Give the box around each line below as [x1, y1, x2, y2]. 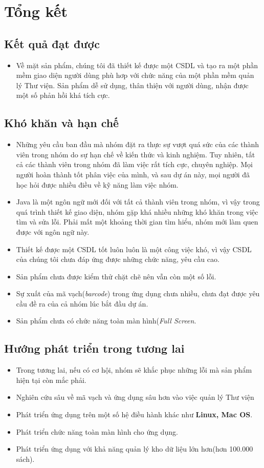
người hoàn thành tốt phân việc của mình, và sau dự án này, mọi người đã [16, 169, 250, 179]
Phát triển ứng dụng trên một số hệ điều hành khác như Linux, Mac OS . [16, 409, 253, 420]
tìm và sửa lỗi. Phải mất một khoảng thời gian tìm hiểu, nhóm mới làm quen [16, 216, 258, 227]
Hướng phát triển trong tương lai [4, 340, 185, 356]
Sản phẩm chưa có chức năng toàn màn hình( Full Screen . [16, 315, 196, 326]
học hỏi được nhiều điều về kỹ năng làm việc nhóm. [16, 179, 179, 190]
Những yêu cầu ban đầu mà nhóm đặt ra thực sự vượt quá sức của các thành [16, 139, 259, 150]
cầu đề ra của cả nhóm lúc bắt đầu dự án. [16, 298, 148, 309]
